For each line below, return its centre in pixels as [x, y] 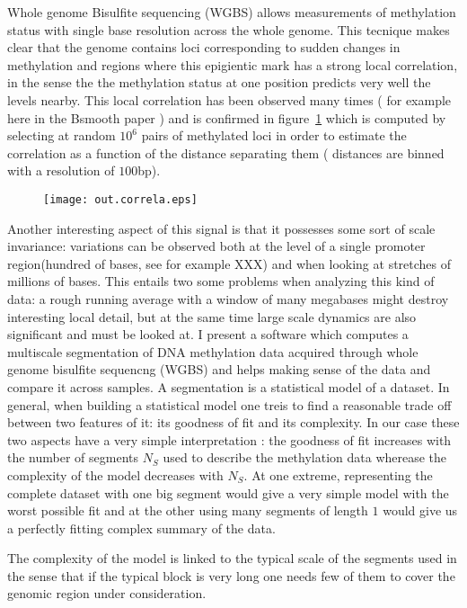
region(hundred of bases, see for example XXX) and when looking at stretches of [229, 263]
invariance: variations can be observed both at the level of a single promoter [216, 246]
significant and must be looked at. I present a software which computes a [208, 334]
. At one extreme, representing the [338, 474]
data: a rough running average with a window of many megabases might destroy [228, 298]
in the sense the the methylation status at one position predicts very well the [219, 82]
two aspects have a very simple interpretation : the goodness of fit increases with [229, 439]
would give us [420, 510]
